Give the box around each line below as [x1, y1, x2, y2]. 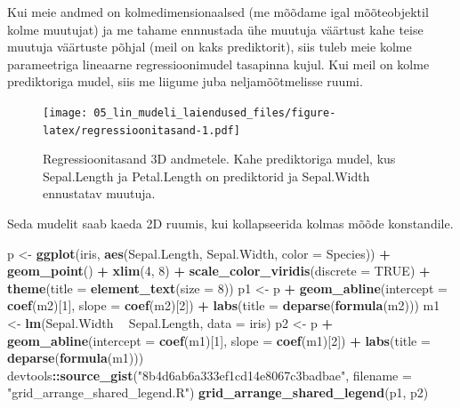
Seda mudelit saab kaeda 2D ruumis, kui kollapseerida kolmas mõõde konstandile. [7, 214, 454, 233]
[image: [43, 106, 88, 119]
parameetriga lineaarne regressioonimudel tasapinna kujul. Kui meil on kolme [7, 54, 430, 73]
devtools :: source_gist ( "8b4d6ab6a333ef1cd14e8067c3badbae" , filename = [7, 365, 412, 384]
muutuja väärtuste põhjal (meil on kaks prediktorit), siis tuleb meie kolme [7, 37, 412, 56]
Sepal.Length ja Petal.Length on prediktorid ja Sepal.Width [43, 166, 370, 185]
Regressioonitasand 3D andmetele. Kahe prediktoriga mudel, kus [43, 149, 396, 168]
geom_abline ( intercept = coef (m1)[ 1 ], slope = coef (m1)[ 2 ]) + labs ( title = [7, 331, 431, 349]
